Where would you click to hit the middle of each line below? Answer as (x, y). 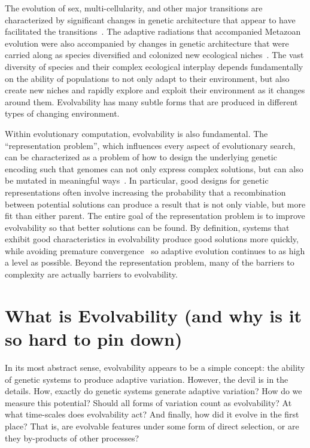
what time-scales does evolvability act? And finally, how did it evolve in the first (152, 414)
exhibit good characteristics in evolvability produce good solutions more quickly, (152, 239)
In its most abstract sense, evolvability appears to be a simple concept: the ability (155, 367)
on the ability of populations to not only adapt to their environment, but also (147, 78)
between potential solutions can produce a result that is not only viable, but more (155, 204)
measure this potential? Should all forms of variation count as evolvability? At (148, 402)
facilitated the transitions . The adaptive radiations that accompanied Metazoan (153, 31)
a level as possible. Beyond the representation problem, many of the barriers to (150, 262)
